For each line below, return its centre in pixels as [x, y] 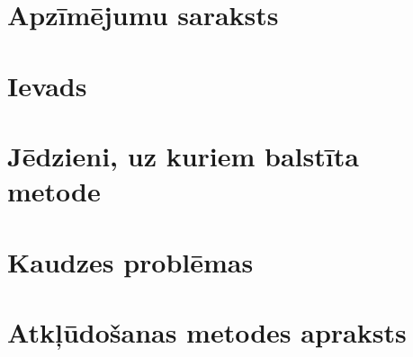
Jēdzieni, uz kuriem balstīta [183, 155]
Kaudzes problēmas [130, 261]
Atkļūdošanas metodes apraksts [207, 331]
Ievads [47, 85]
